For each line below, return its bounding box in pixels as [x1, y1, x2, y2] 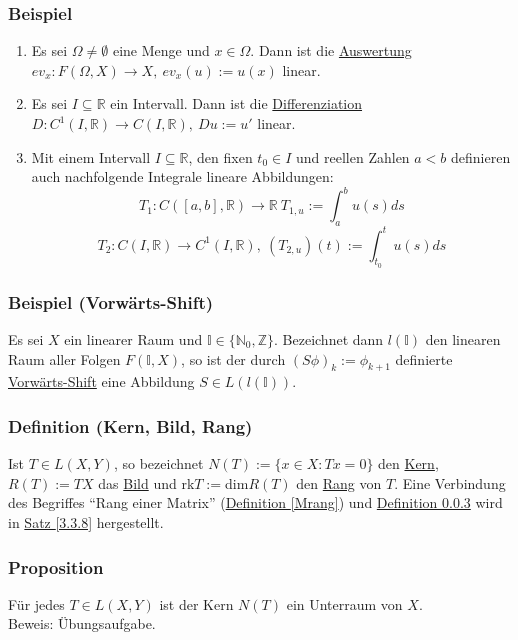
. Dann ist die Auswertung [250, 40, 412, 61]
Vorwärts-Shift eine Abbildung [8, 371, 195, 392]
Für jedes [8, 593, 65, 614]
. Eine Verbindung [394, 472, 506, 493]
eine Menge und [112, 40, 210, 61]
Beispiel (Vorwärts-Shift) [8, 289, 214, 314]
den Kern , [378, 453, 439, 474]
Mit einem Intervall [31, 146, 151, 167]
